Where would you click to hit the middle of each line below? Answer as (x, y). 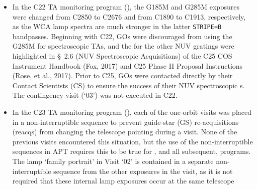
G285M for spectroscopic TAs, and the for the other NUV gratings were (123, 46)
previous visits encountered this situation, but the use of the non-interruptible (133, 141)
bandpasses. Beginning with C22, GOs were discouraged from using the (122, 36)
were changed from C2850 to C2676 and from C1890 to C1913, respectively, (129, 16)
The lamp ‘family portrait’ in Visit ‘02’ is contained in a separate (113, 161)
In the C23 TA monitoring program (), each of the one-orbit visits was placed (132, 112)
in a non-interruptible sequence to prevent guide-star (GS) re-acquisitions (125, 122)
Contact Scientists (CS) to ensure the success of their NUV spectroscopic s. (128, 85)
